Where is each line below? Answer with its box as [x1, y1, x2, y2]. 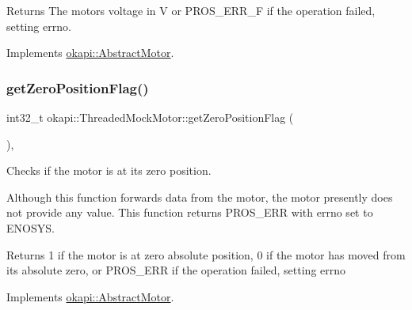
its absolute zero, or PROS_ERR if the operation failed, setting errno [6, 262, 346, 278]
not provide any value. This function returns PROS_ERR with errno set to [6, 204, 373, 221]
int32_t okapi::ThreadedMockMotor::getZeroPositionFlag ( [6, 109, 294, 125]
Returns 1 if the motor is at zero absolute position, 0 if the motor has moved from [6, 246, 406, 263]
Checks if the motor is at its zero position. [6, 162, 212, 179]
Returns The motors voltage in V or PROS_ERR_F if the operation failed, [6, 2, 376, 18]
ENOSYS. [6, 219, 55, 236]
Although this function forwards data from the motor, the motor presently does [6, 188, 393, 205]
